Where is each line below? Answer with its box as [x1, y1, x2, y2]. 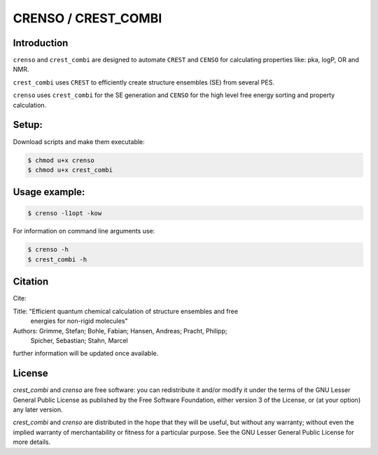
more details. [13, 438, 51, 447]
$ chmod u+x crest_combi [27, 166, 113, 174]
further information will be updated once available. [13, 349, 159, 358]
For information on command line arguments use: [13, 227, 155, 236]
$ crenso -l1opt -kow [27, 209, 102, 217]
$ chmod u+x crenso [27, 156, 94, 164]
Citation [13, 276, 49, 288]
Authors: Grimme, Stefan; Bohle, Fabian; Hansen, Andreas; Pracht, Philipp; [13, 326, 227, 335]
